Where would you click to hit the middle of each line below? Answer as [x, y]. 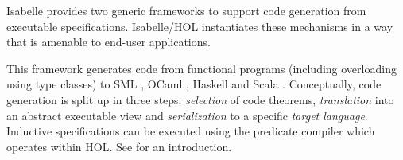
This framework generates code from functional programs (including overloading [201, 68]
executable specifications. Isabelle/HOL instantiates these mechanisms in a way [200, 26]
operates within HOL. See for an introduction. [119, 146]
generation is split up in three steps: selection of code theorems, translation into [200, 99]
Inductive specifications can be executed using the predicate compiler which [191, 131]
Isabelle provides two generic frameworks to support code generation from [186, 10]
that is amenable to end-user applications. [108, 42]
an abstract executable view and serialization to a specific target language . [187, 115]
